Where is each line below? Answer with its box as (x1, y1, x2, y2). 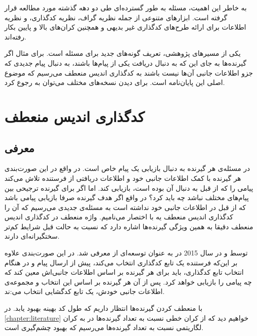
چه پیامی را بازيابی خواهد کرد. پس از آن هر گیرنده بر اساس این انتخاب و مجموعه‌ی (4, 276, 252, 287)
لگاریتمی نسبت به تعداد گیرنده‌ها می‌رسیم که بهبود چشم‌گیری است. (4, 322, 204, 333)
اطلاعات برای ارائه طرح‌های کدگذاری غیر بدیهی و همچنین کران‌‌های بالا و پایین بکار (4, 22, 246, 32)
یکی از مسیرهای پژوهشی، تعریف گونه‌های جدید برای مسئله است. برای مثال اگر (4, 48, 241, 58)
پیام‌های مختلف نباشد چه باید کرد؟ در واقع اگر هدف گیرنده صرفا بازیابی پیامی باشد (4, 192, 249, 203)
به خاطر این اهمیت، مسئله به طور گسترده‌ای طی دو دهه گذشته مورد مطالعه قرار (4, 2, 247, 12)
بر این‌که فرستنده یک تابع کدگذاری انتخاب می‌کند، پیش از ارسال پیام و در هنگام (4, 257, 238, 267)
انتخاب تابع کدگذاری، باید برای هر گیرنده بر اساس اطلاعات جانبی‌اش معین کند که (4, 267, 244, 277)
